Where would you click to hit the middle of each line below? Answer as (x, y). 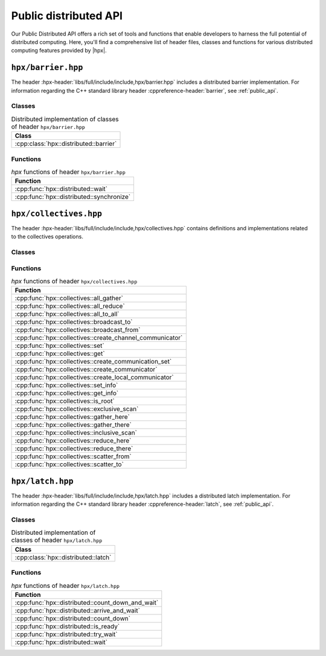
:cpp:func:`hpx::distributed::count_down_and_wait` (87, 602)
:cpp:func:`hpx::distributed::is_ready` (67, 626)
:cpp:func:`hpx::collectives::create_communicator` (86, 370)
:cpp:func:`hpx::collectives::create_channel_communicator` (99, 338)
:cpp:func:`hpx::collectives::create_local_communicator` (94, 377)
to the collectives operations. (47, 237)
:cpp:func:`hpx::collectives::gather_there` (73, 425)
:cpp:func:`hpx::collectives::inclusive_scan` (76, 433)
